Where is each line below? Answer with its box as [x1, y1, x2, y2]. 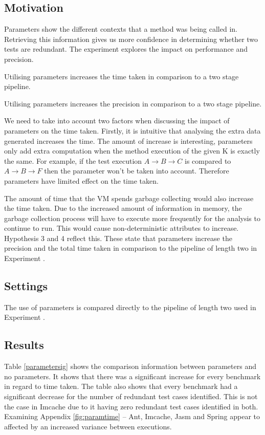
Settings [4, 278, 48, 294]
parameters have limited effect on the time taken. [4, 175, 159, 186]
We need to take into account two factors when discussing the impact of [4, 115, 230, 126]
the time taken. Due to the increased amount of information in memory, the [4, 203, 242, 213]
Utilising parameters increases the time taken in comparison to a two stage [4, 71, 239, 81]
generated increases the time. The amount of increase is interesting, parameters [4, 135, 253, 146]
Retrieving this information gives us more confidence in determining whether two [4, 33, 258, 44]
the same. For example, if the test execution [4, 155, 142, 166]
